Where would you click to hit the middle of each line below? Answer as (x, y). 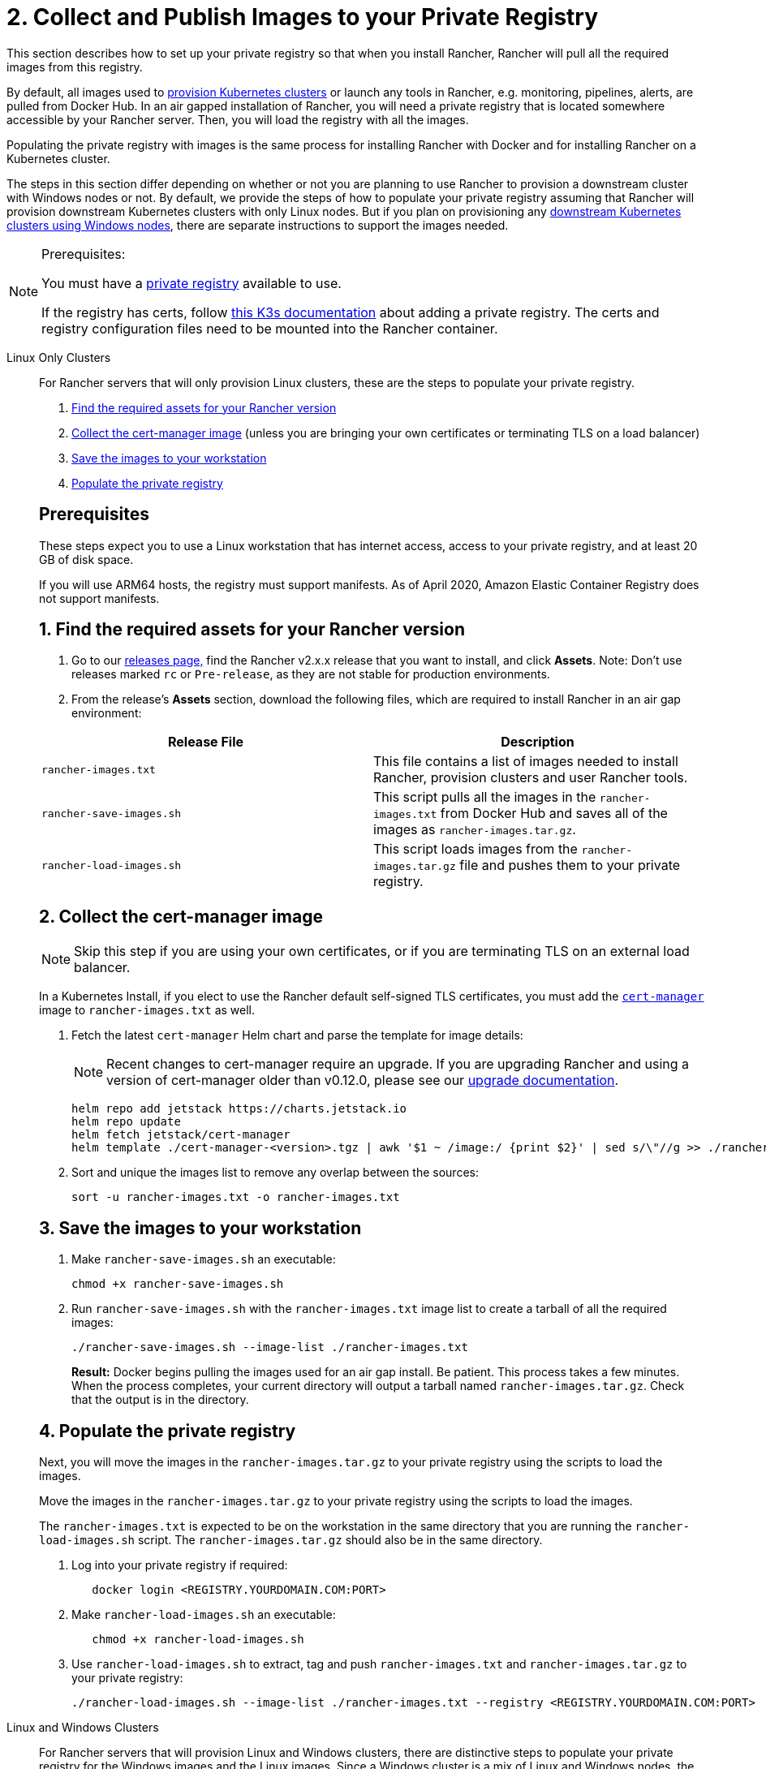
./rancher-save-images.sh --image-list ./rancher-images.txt (270, 1347)
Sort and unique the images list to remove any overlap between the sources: (275, 1173)
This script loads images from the (476, 849)
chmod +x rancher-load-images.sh (198, 1639)
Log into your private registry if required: (180, 1565)
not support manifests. (99, 598)
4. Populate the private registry (168, 1431)
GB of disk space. (86, 559)
